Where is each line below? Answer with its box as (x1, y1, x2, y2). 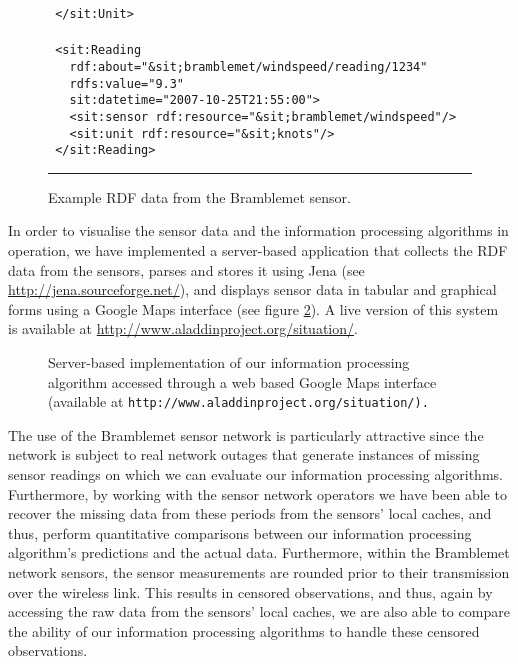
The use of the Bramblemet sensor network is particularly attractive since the (8, 424, 484, 445)
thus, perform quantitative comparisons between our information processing (8, 522, 472, 543)
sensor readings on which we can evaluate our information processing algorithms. (8, 464, 503, 485)
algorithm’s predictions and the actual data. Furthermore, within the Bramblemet (8, 542, 510, 563)
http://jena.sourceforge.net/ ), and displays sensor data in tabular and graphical (8, 279, 497, 300)
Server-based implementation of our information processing (48, 352, 410, 372)
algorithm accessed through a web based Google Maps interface (48, 371, 437, 392)
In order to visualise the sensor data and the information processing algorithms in (8, 220, 509, 241)
